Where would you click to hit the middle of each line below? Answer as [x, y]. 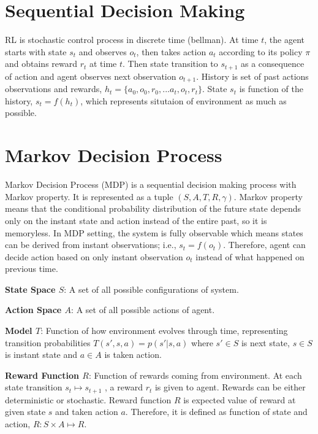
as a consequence [273, 64]
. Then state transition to [170, 64]
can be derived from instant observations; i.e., [91, 245]
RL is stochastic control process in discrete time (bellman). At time [132, 40]
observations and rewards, [54, 89]
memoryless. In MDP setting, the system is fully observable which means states [154, 232]
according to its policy [261, 51]
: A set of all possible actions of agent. [143, 310]
